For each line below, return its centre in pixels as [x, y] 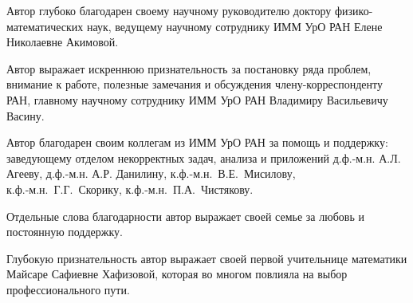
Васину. [26, 115]
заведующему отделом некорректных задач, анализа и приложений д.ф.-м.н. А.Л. [204, 157]
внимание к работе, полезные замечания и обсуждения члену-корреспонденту [195, 84]
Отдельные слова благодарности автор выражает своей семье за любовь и [185, 216]
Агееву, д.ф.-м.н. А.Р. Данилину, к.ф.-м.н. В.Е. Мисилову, [151, 173]
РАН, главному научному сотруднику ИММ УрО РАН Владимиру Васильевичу [197, 99]
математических [45, 26]
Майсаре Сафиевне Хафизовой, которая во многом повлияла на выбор [177, 274]
